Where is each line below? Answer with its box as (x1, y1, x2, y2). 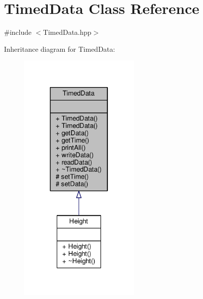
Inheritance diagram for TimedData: (4, 43, 115, 54)
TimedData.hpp (43, 27, 92, 37)
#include (4, 27, 32, 37)
